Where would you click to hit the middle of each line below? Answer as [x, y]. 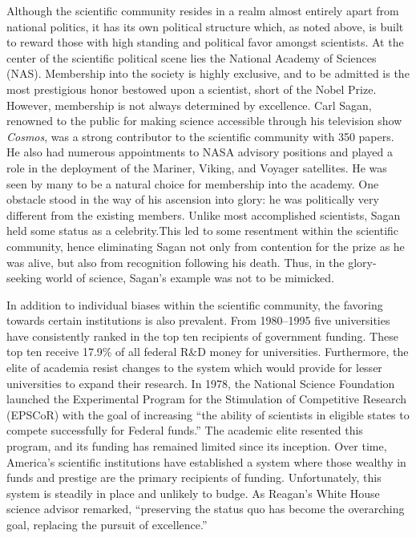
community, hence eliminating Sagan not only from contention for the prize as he [206, 246]
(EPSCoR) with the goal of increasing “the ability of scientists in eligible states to [208, 414]
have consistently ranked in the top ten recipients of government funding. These [202, 336]
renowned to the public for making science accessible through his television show [204, 121]
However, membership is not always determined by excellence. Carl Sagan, [189, 105]
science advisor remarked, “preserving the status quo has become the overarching [206, 509]
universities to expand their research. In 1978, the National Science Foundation [201, 383]
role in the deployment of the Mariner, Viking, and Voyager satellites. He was [197, 167]
